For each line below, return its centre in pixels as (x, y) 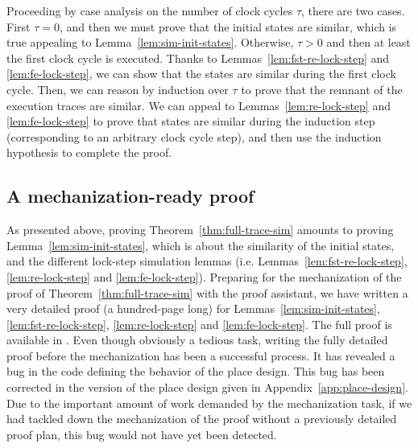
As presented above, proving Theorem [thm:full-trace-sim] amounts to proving (200, 230)
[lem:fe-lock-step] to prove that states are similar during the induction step (191, 121)
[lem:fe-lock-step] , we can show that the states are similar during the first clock (201, 74)
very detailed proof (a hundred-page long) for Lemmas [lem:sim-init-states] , (193, 308)
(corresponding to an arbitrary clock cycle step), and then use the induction (194, 136)
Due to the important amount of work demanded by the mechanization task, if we (209, 403)
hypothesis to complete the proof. (89, 152)
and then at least (368, 42)
